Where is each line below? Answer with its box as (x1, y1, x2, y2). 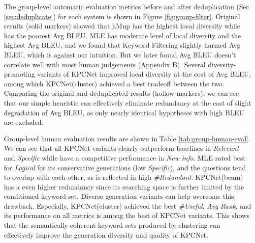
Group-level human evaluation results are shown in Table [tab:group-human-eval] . (4, 133, 250, 143)
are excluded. (4, 117, 44, 127)
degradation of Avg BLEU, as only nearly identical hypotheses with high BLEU (4, 107, 245, 117)
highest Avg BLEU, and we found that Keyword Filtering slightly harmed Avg (4, 40, 241, 50)
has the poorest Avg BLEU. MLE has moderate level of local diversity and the (4, 30, 241, 40)
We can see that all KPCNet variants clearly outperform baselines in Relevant (4, 143, 239, 153)
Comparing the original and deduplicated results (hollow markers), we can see (4, 88, 239, 98)
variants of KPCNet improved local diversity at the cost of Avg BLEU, (37, 69, 251, 79)
